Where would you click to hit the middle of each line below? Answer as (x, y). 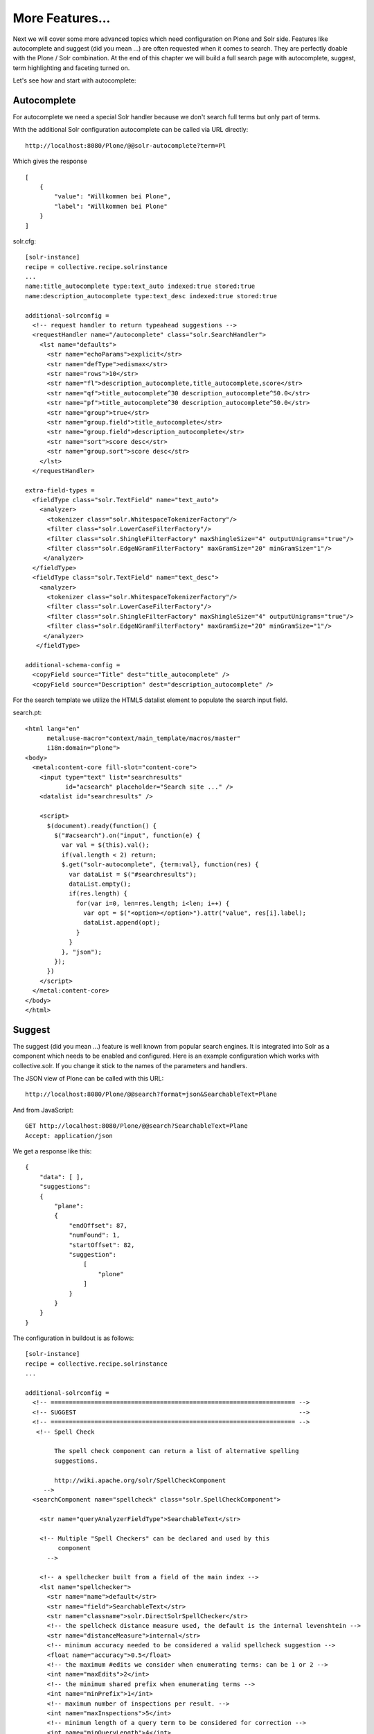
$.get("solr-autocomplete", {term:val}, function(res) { (160, 865)
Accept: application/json (69, 1135)
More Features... (62, 18)
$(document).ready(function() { (102, 826)
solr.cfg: (24, 241)
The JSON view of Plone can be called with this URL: (88, 1079)
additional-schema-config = (73, 665)
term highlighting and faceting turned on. (71, 68)
